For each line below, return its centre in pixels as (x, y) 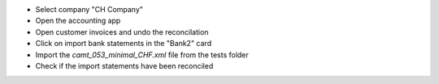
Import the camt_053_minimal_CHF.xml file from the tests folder (142, 55)
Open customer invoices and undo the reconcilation (122, 31)
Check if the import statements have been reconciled (124, 65)
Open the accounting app (78, 21)
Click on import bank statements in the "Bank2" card (123, 44)
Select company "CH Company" (89, 9)
